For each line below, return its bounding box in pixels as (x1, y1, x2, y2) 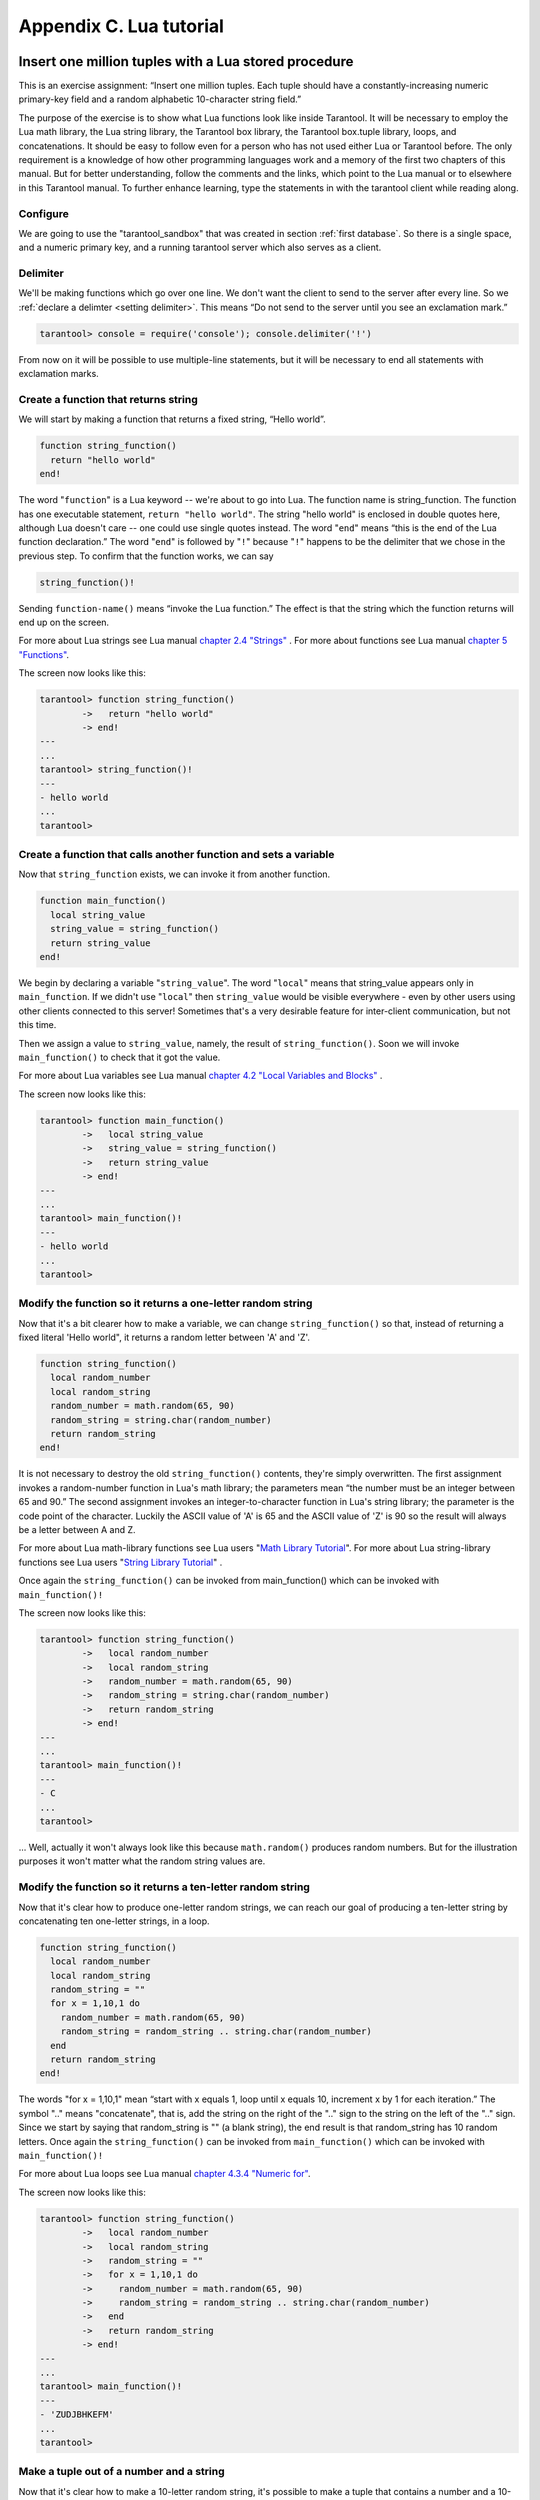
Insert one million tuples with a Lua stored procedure (18, 53, 354, 70)
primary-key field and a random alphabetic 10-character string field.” (18, 93, 302, 105)
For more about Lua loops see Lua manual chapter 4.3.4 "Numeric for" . (18, 2168, 311, 2180)
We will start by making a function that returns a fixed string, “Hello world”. (18, 413, 326, 425)
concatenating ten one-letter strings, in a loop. (18, 1915, 210, 1927)
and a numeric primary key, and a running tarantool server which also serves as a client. (18, 241, 382, 254)
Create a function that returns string (18, 392, 199, 406)
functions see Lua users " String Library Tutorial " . (18, 1556, 223, 1568)
